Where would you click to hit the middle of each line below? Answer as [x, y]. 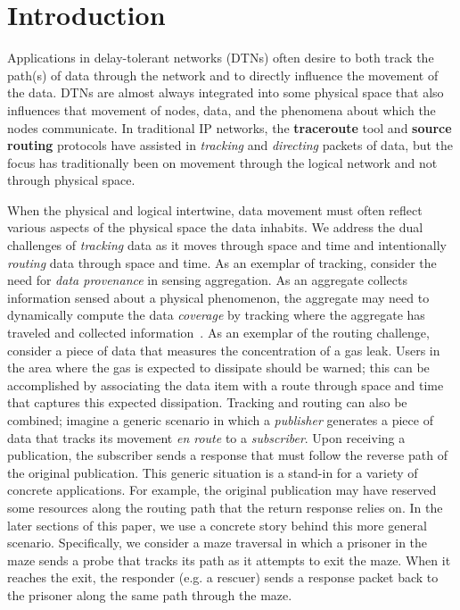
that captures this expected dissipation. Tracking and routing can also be [207, 402]
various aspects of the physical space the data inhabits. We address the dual [215, 227]
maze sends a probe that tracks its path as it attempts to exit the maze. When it [229, 560]
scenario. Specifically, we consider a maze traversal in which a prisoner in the [218, 543]
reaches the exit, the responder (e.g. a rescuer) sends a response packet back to [223, 577]
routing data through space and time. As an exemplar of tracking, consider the [222, 262]
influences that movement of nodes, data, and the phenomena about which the [222, 109]
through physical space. [71, 180]
